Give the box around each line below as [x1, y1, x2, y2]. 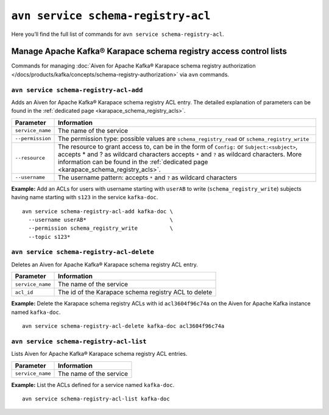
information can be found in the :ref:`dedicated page [58, 157, 208, 166]
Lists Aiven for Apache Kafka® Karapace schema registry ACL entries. [11, 350, 188, 358]
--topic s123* [28, 233, 71, 240]
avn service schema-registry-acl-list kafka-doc [22, 395, 170, 402]
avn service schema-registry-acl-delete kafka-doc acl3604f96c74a [22, 323, 225, 330]
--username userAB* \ [28, 216, 174, 223]
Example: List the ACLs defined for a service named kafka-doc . [11, 381, 175, 388]
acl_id [15, 289, 34, 296]
